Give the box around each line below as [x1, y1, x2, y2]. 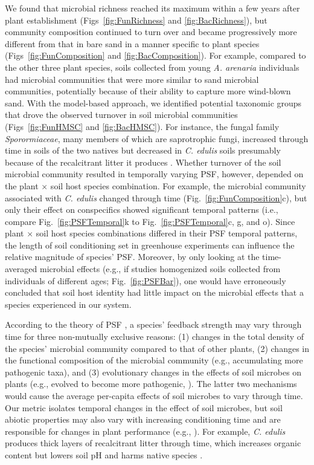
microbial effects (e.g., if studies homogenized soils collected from [39, 262, 281, 275]
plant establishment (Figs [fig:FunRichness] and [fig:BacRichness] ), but [5, 13, 268, 26]
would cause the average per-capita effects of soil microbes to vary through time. [5, 389, 303, 402]
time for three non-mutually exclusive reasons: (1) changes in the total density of [5, 330, 304, 343]
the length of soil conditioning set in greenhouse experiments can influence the [5, 238, 295, 251]
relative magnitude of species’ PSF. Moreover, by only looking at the [5, 250, 260, 263]
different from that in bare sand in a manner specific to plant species [5, 37, 260, 50]
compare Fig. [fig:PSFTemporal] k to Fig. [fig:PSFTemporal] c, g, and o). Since [5, 215, 295, 227]
